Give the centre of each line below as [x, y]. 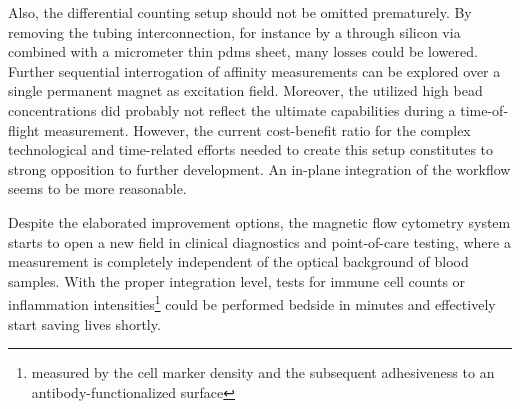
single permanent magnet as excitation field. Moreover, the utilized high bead [245, 90]
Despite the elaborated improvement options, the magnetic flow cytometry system [259, 221]
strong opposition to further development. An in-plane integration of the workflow [259, 168]
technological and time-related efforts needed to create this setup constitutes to [251, 149]
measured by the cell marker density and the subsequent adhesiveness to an [263, 372]
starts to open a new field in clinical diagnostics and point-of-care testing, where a [259, 241]
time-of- [484, 109]
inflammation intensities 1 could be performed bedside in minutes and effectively [252, 302]
